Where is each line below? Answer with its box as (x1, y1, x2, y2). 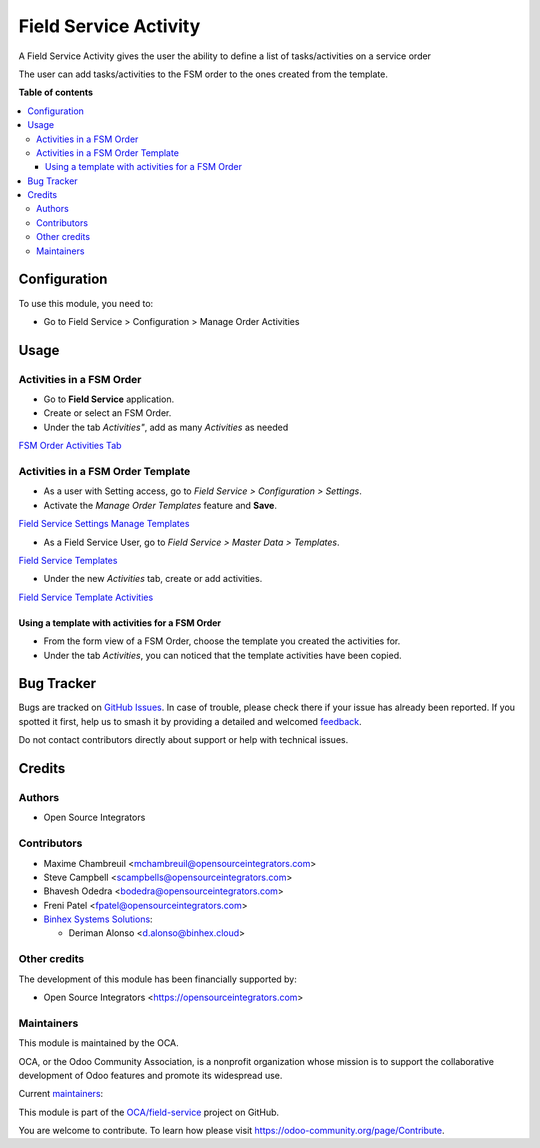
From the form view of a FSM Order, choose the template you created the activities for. (43, 635, 401, 647)
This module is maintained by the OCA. (18, 1037, 179, 1049)
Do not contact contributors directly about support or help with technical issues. (18, 734, 349, 746)
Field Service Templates (18, 554, 118, 566)
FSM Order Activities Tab (18, 440, 122, 452)
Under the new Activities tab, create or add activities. (43, 573, 263, 585)
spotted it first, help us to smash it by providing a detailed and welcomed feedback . (18, 715, 362, 727)
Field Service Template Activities (18, 591, 154, 603)
